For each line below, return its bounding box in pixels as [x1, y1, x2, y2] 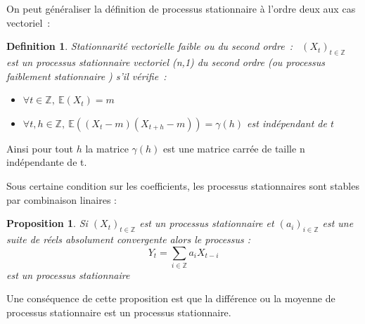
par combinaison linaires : [6, 192, 117, 207]
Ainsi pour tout [6, 141, 74, 155]
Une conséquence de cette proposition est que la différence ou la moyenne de [6, 291, 335, 306]
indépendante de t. [6, 155, 87, 169]
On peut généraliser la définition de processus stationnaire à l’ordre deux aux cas [6, 1, 356, 15]
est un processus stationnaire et [139, 216, 274, 231]
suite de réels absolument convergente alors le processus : [6, 231, 251, 246]
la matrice [85, 141, 129, 155]
